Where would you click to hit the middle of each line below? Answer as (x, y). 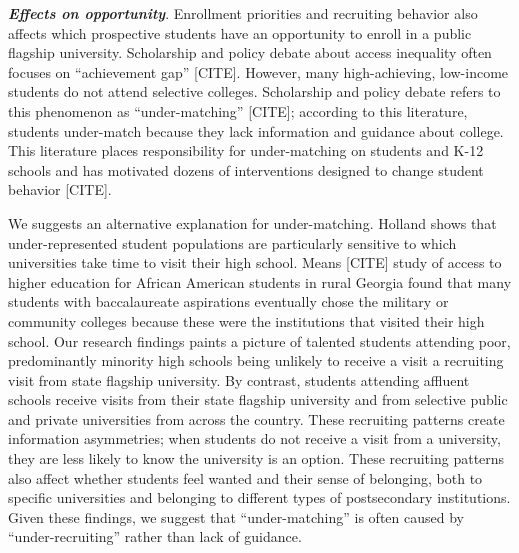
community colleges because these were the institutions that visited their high (246, 320)
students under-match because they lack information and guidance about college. (256, 130)
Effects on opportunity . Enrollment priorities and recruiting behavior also (243, 13)
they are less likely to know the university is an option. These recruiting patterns (256, 458)
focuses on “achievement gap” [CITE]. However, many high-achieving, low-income (258, 71)
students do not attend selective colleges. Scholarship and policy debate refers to (254, 91)
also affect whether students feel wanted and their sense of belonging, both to (245, 477)
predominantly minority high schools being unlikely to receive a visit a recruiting (256, 360)
